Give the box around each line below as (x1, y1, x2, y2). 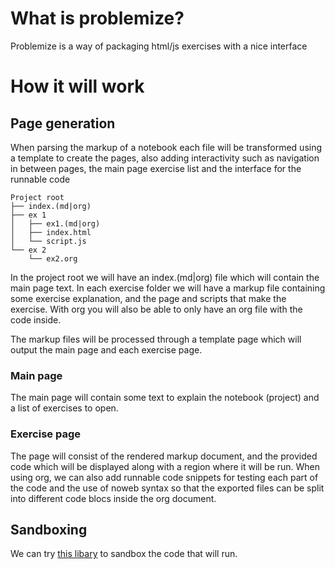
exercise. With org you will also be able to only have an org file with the (10, 303, 303, 315)
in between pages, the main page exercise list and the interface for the (10, 162, 302, 174)
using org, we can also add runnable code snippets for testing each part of (10, 471, 319, 483)
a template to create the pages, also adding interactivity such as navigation (10, 152, 320, 164)
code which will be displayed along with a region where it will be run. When (10, 460, 321, 472)
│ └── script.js (10, 236, 87, 246)
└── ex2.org (28, 253, 78, 264)
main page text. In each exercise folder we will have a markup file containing (10, 282, 326, 294)
